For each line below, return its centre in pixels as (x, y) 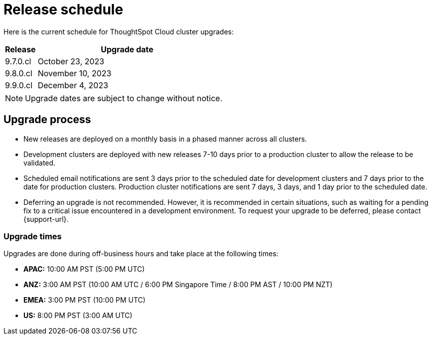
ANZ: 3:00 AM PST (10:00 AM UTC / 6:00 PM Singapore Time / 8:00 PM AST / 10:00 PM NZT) (178, 285)
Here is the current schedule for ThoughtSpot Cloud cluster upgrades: (119, 31)
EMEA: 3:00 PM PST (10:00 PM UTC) (84, 300)
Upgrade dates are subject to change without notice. (124, 98)
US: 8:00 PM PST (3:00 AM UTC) (78, 316)
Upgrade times (33, 236)
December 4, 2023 (73, 85)
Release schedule (64, 9)
